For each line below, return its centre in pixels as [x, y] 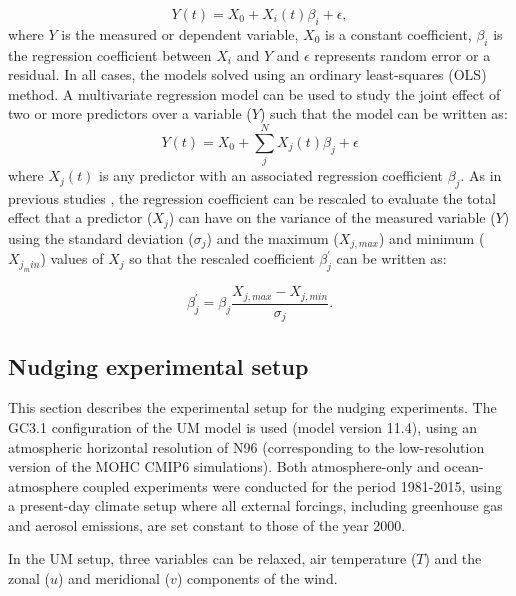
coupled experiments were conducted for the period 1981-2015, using [292, 485]
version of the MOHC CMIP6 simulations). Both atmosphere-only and [224, 466]
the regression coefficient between [110, 54]
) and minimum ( [432, 237]
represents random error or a [402, 54]
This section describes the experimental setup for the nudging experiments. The [252, 407]
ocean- [464, 466]
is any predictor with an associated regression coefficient [271, 175]
